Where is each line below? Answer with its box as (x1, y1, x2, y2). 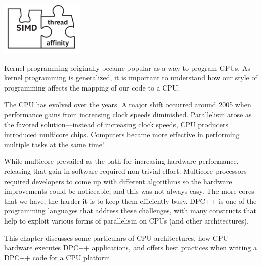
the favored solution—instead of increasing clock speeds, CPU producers (4, 119, 228, 129)
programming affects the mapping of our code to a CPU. (4, 82, 180, 93)
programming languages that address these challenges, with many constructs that (4, 205, 256, 216)
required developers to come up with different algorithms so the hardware (4, 175, 232, 186)
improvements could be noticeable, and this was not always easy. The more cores (4, 186, 254, 196)
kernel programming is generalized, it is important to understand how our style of (4, 72, 257, 83)
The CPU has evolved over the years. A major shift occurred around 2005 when (4, 99, 251, 110)
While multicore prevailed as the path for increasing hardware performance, (4, 156, 239, 166)
